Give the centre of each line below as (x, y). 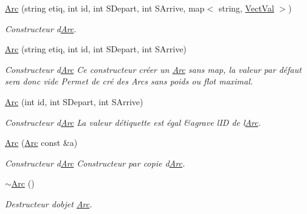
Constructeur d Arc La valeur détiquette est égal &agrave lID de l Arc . (133, 122)
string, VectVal (246, 8)
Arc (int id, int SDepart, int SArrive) (74, 101)
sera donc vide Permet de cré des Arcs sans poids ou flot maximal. (129, 81)
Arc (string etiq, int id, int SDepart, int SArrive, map (105, 8)
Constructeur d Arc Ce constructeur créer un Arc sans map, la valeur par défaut (153, 69)
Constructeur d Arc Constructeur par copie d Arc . (95, 163)
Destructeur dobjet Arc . (49, 203)
